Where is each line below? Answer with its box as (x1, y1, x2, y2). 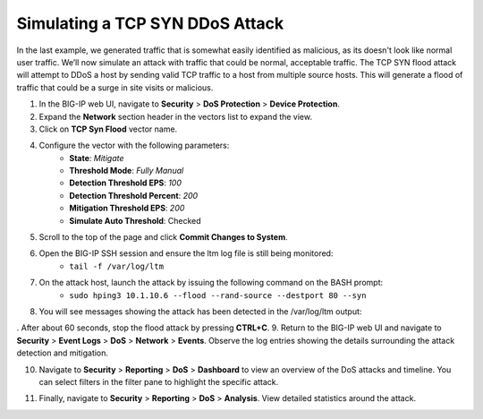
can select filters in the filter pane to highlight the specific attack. (38, 376, 279, 387)
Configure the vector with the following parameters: (38, 140, 230, 151)
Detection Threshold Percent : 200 (69, 190, 199, 201)
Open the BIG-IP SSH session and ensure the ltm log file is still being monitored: (38, 248, 334, 259)
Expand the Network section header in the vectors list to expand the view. (38, 111, 313, 122)
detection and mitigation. (16, 347, 109, 358)
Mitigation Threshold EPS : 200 (69, 202, 185, 214)
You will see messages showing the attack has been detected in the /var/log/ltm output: (38, 305, 362, 317)
